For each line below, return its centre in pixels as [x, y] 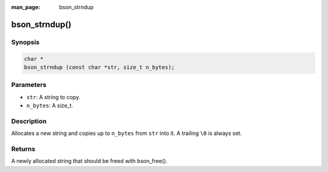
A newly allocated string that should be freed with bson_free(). [89, 161]
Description [29, 121]
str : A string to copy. [53, 97]
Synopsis [25, 42]
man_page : [26, 7]
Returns [23, 149]
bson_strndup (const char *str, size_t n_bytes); [99, 67]
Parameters [29, 85]
